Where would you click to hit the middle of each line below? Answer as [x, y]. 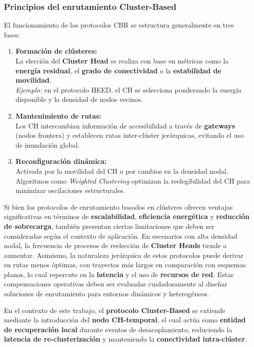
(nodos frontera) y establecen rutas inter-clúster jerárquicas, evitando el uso [130, 135]
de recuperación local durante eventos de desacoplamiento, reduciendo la [118, 329]
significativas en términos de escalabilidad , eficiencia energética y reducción [127, 216]
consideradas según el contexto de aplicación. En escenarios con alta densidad [121, 236]
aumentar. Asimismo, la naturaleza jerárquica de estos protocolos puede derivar [124, 255]
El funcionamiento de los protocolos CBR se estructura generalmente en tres [119, 25]
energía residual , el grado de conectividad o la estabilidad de [118, 70]
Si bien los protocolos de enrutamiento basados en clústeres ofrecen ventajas [118, 206]
